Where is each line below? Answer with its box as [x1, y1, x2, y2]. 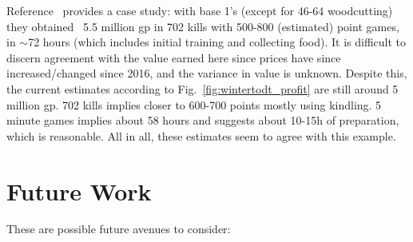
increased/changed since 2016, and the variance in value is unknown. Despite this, [6, 65, 407, 81]
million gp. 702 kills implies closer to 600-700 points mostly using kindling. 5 [6, 96, 382, 113]
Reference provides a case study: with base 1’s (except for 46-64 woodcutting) [6, 2, 393, 18]
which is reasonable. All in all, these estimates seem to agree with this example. [6, 127, 396, 144]
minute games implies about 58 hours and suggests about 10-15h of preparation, [6, 112, 399, 129]
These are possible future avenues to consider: [6, 220, 231, 237]
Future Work [6, 174, 152, 207]
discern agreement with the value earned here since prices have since [6, 49, 341, 65]
